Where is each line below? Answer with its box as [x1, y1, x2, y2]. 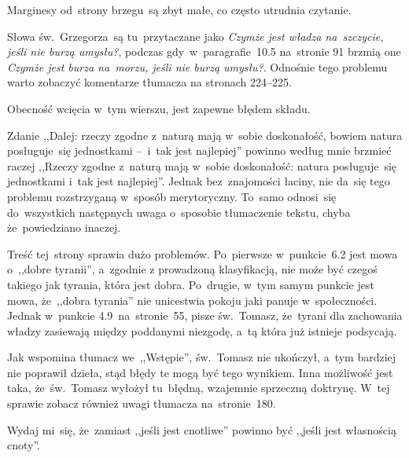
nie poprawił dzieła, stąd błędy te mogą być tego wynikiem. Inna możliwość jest [7, 364, 393, 380]
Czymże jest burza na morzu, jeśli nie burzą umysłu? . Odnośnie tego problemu [7, 58, 388, 75]
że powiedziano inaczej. [7, 219, 121, 236]
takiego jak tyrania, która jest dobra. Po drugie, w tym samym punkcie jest [7, 276, 374, 292]
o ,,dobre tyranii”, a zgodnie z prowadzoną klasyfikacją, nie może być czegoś [7, 261, 378, 277]
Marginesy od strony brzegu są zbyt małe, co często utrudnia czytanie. [7, 2, 352, 17]
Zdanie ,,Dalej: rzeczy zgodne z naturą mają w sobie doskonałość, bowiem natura [7, 126, 403, 143]
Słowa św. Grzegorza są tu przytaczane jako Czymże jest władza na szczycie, [7, 27, 384, 44]
